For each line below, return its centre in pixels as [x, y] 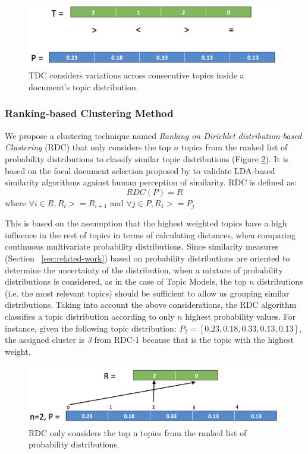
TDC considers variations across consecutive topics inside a [136, 75]
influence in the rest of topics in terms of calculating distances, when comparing [150, 234]
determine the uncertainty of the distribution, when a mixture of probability [144, 269]
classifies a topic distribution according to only [90, 316]
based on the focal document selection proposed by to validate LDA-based [140, 170]
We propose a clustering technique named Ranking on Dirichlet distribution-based [153, 135]
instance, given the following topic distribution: [91, 328]
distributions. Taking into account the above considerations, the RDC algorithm [151, 305]
